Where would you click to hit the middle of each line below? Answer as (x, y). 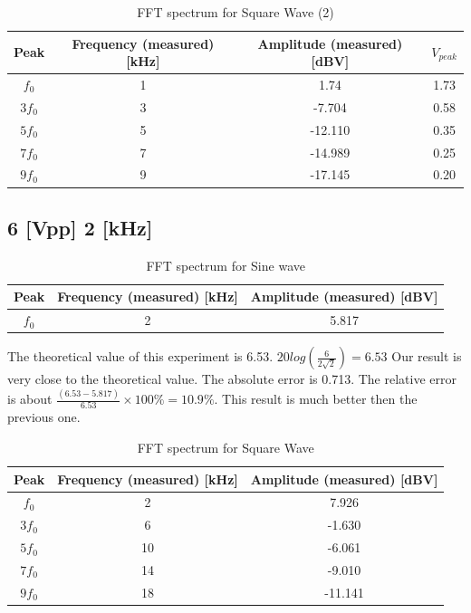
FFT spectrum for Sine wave (226, 265)
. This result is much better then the (316, 399)
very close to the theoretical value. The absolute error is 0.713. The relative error (232, 379)
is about (30, 399)
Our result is (427, 356)
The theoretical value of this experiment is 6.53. (140, 356)
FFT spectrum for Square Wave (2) (235, 12)
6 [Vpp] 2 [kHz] (80, 227)
